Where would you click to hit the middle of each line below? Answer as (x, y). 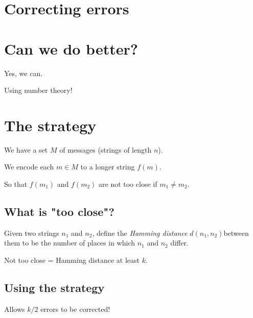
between (236, 233)
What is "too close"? (59, 211)
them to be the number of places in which (70, 243)
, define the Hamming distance (140, 233)
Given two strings (32, 233)
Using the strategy (54, 287)
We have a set (26, 149)
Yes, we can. (24, 73)
